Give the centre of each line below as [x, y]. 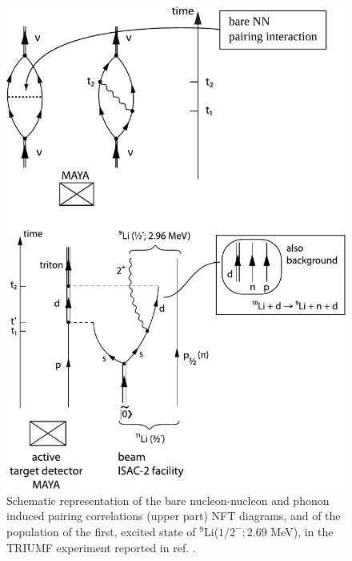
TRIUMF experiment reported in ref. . [101, 547]
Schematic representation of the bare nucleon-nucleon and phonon [168, 500]
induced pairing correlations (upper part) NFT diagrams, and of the [174, 516]
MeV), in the [302, 531]
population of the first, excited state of [101, 531]
